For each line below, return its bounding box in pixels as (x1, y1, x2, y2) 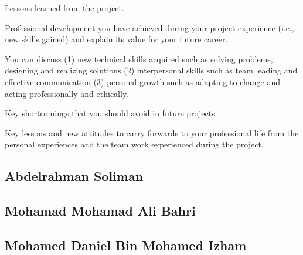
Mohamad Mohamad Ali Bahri (5, 202, 196, 220)
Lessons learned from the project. (5, 2, 124, 14)
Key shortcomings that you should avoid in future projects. (5, 107, 217, 119)
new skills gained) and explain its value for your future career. (5, 33, 228, 45)
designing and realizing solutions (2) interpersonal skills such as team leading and (5, 64, 298, 76)
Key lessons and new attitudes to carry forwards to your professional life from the (5, 126, 299, 139)
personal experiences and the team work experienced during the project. (5, 138, 264, 150)
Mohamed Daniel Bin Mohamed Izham (5, 236, 247, 254)
